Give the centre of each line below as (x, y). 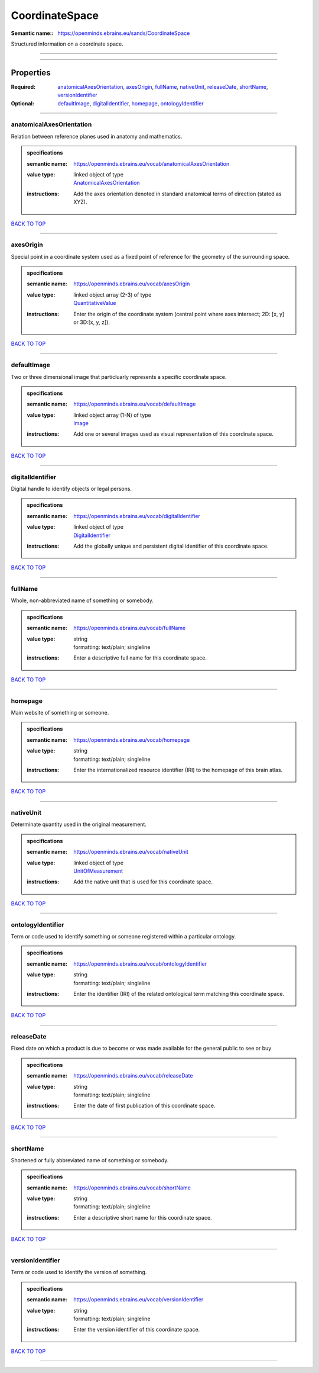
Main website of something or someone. (60, 712)
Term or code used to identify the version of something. (79, 1272)
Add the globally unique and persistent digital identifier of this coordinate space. (171, 546)
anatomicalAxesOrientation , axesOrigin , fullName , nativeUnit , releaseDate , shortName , (163, 86)
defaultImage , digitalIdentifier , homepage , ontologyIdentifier (131, 103)
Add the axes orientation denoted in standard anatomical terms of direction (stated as (178, 194)
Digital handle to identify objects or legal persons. (71, 489)
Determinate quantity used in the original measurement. (79, 824)
